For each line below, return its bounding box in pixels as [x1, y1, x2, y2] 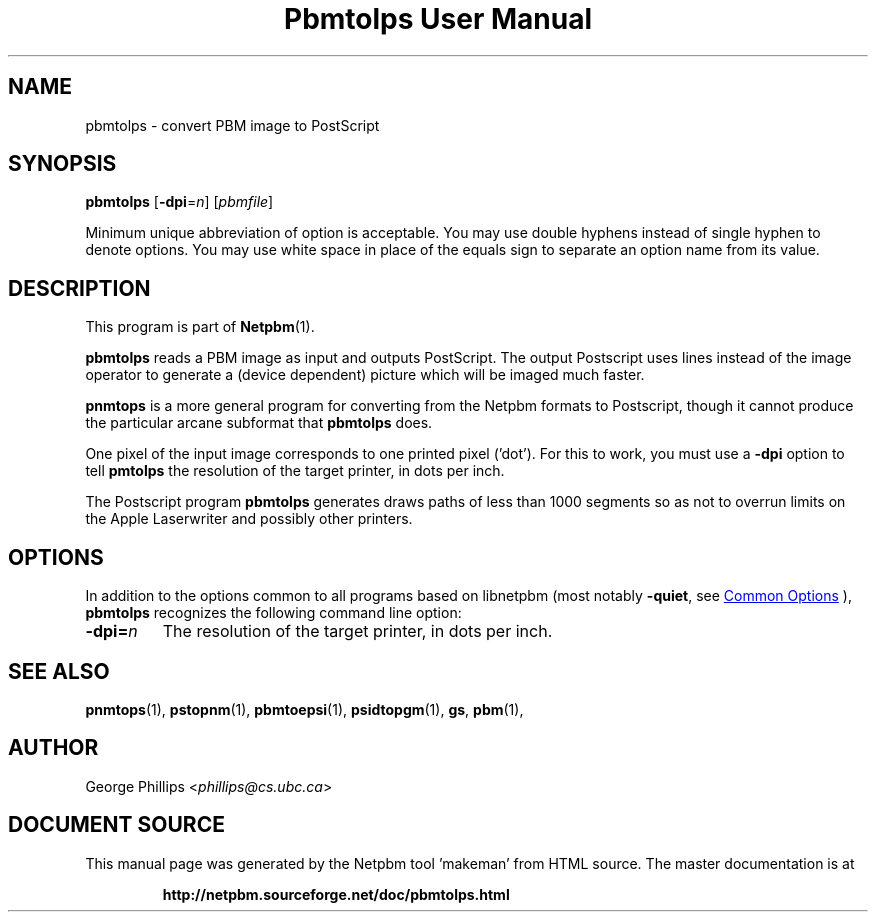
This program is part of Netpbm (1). [85, 318, 315, 336]
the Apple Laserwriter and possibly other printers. [85, 510, 413, 528]
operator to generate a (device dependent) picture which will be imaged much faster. [85, 366, 645, 384]
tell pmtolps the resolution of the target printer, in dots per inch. [85, 462, 505, 480]
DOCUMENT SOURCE [8, 812, 225, 838]
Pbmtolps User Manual [284, 2, 592, 36]
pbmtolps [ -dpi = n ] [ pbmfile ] [85, 193, 274, 211]
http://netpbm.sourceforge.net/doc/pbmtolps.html [162, 885, 510, 903]
